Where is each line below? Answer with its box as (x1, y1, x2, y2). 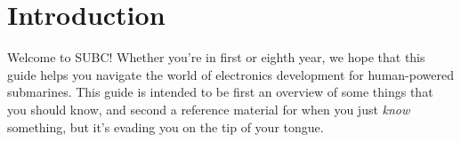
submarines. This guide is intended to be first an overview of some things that (7, 83, 433, 101)
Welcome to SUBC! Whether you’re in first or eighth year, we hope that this (7, 48, 425, 67)
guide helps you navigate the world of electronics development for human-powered (7, 65, 454, 83)
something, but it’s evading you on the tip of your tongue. (7, 117, 324, 136)
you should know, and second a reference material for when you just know (7, 99, 410, 118)
